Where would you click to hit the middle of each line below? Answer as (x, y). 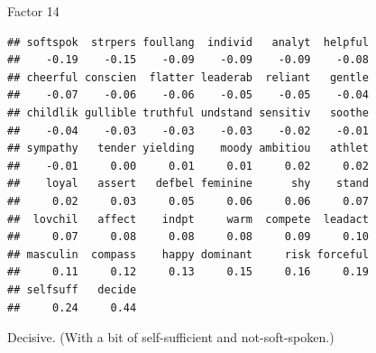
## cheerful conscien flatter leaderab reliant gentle (188, 77)
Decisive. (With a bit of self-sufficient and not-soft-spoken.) (171, 337)
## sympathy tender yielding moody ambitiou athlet (188, 149)
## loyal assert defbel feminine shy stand (188, 184)
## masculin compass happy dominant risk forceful (188, 254)
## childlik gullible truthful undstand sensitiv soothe (188, 112)
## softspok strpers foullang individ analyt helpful (188, 42)
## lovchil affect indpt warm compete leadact (188, 219)
